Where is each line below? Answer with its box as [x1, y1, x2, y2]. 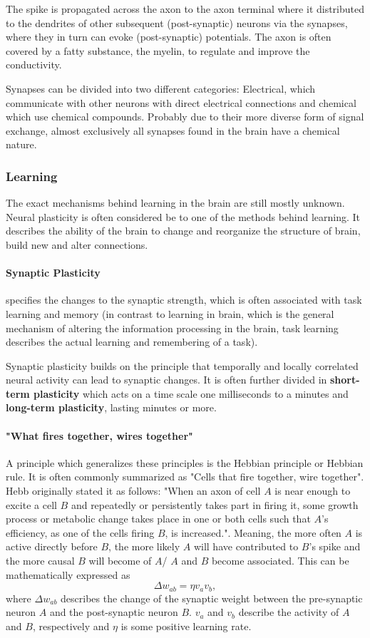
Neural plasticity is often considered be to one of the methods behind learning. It [6, 209, 361, 224]
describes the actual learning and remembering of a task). [6, 334, 258, 349]
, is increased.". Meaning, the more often [165, 525, 341, 540]
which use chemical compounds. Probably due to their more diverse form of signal [6, 109, 364, 124]
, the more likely [108, 539, 180, 554]
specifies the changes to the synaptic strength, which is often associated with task [6, 292, 362, 307]
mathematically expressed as [6, 567, 130, 582]
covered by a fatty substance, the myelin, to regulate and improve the [6, 43, 310, 58]
